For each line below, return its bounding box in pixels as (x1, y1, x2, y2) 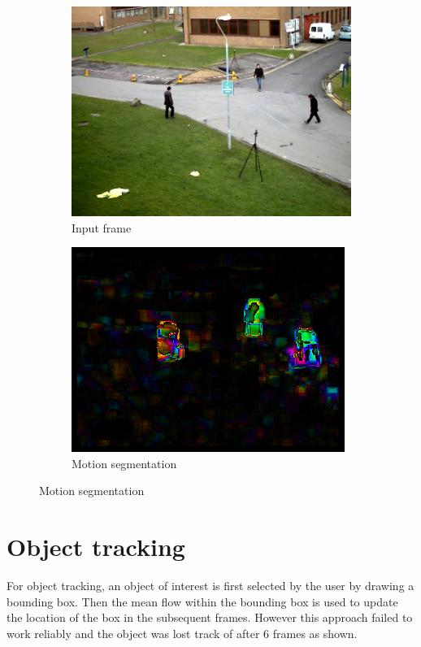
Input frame (72, 219, 132, 236)
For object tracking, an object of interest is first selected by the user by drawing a (7, 577, 414, 594)
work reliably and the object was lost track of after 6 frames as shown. (7, 624, 358, 641)
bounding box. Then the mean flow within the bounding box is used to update (7, 593, 398, 610)
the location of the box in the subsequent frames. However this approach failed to (7, 609, 413, 626)
